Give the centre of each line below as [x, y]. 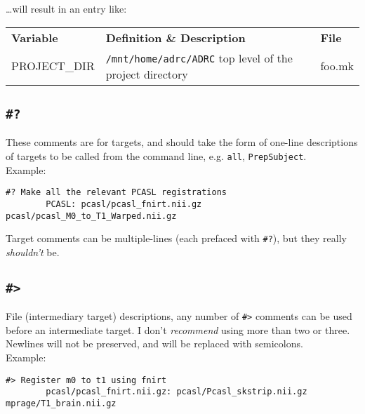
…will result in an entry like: [66, 8]
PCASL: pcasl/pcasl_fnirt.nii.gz [124, 204]
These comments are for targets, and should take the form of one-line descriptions [182, 142]
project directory [147, 74]
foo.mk [337, 66]
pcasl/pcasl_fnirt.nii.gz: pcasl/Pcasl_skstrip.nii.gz [177, 392]
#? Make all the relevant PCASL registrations [116, 193]
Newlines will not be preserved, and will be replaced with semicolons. [154, 343]
